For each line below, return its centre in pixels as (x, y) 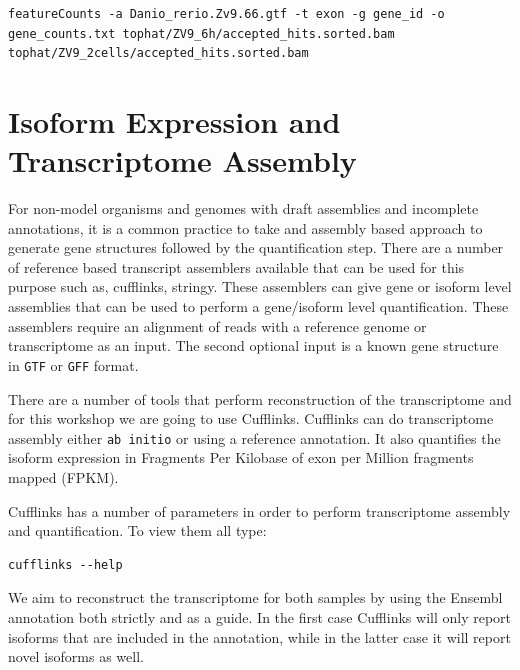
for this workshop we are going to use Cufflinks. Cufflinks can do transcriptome (251, 418)
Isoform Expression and (174, 120)
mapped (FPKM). (63, 476)
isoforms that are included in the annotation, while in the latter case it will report (259, 636)
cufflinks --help (65, 564)
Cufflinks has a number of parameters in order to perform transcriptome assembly (259, 510)
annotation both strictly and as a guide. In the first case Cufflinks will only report (260, 616)
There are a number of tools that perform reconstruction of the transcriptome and (260, 398)
